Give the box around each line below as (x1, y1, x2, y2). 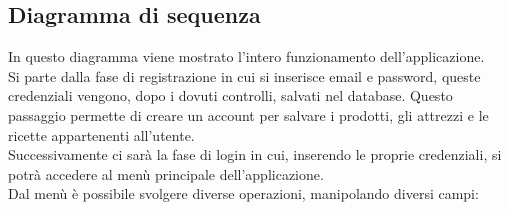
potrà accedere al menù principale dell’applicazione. (8, 163, 324, 184)
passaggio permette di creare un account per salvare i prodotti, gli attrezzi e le (8, 104, 489, 125)
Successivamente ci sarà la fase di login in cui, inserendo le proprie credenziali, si (8, 144, 502, 165)
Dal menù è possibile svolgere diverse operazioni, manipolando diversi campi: (8, 183, 479, 204)
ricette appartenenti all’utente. (8, 124, 195, 145)
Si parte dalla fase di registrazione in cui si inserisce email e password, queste (8, 65, 481, 86)
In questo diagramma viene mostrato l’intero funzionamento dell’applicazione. (8, 46, 485, 67)
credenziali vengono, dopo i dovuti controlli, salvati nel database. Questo (8, 85, 453, 106)
